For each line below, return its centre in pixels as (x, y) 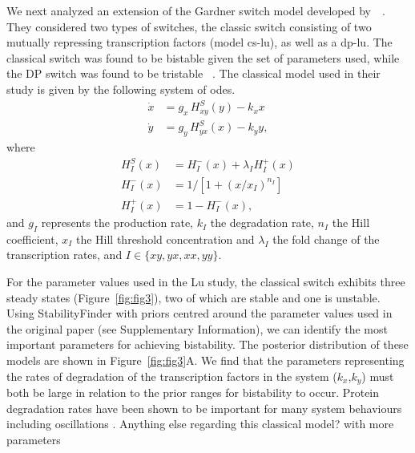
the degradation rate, (262, 222)
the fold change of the (326, 239)
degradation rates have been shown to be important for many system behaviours (204, 408)
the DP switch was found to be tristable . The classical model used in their (193, 73)
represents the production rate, (117, 222)
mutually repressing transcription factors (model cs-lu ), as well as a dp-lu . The (199, 42)
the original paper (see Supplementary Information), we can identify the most (197, 328)
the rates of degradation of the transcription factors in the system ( (172, 376)
